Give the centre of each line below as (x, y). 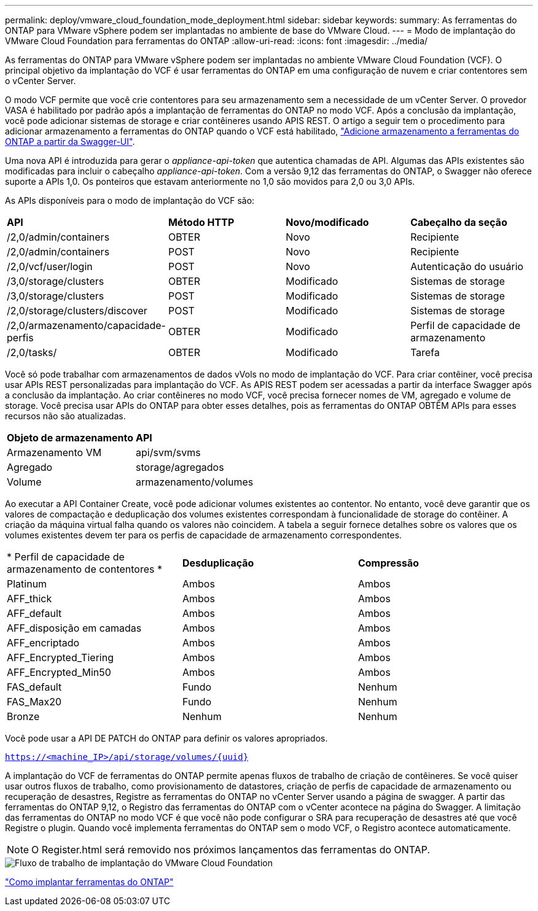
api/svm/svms (168, 452)
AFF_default (34, 613)
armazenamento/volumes (195, 482)
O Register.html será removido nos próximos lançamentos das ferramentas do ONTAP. (231, 850)
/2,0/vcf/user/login (50, 266)
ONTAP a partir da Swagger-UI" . (70, 141)
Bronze (23, 716)
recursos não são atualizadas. (65, 416)
